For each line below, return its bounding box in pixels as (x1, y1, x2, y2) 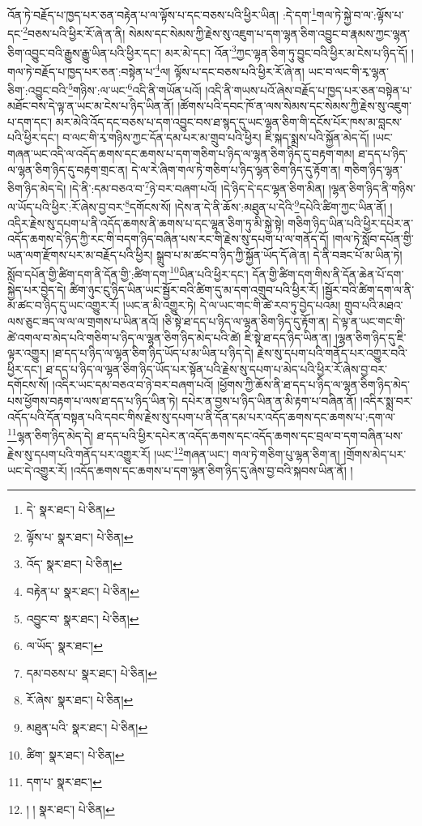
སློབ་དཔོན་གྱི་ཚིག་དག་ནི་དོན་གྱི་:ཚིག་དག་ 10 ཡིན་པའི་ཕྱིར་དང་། (7, 263, 249, 282)
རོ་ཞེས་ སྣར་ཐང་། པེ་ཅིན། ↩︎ (26, 691, 134, 708)
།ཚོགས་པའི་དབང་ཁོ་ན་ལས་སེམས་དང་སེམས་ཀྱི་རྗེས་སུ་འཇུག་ (177, 97, 411, 114)
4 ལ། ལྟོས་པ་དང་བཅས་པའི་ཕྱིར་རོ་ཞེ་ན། (155, 60, 305, 79)
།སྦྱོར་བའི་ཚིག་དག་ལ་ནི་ (322, 280, 415, 297)
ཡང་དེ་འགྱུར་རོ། (7, 461, 67, 478)
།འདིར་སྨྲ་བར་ (360, 392, 413, 409)
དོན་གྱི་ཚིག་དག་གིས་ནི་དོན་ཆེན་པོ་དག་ (252, 265, 404, 282)
